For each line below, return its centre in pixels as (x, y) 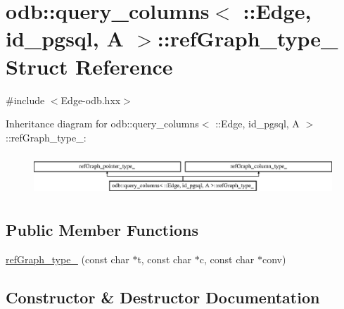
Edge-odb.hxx (91, 100)
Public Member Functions (102, 230)
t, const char (165, 259)
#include (25, 100)
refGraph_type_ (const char (68, 259)
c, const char (227, 259)
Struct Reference (89, 66)
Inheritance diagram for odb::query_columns (102, 124)
